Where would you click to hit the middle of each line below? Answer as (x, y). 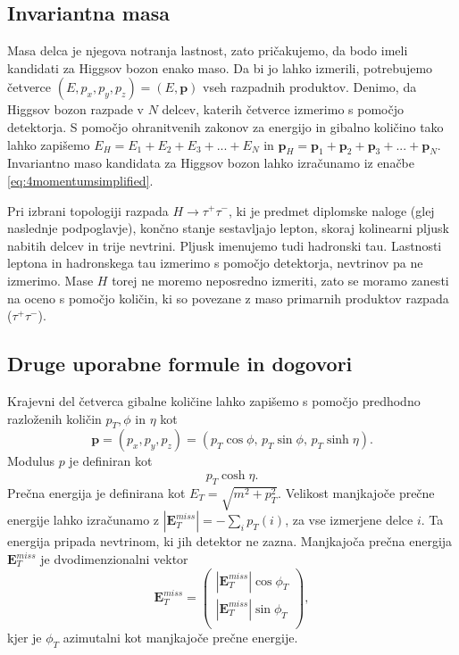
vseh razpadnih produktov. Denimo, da (309, 87)
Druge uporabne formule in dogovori (180, 364)
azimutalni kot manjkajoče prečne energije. (180, 637)
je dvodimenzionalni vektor (114, 559)
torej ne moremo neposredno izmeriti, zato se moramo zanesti (280, 280)
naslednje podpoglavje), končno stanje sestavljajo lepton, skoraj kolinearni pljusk (228, 228)
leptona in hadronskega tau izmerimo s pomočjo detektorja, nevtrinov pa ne (215, 263)
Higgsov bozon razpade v (75, 109)
